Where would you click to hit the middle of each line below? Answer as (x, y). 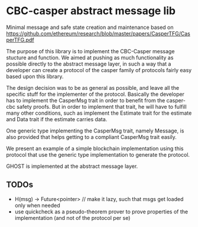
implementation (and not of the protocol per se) (72, 218)
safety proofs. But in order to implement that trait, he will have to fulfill (102, 106)
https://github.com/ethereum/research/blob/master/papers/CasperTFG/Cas (98, 33)
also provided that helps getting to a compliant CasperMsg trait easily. (92, 137)
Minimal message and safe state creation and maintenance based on (90, 27)
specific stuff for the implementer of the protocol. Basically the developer (95, 94)
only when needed (37, 205)
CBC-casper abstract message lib (91, 11)
